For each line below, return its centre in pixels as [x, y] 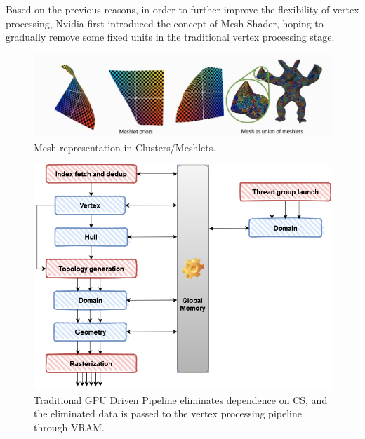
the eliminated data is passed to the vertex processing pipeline [168, 413]
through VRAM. [69, 427]
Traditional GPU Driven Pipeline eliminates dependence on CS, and [181, 399]
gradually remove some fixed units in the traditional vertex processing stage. [170, 37]
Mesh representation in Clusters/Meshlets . [125, 147]
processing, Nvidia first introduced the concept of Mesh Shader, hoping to [165, 23]
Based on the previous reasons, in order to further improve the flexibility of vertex [182, 9]
